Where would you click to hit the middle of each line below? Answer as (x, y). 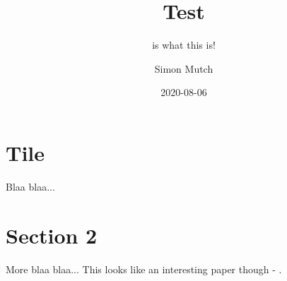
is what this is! (184, 45)
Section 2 (52, 235)
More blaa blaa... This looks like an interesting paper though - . (144, 269)
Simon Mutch (184, 68)
